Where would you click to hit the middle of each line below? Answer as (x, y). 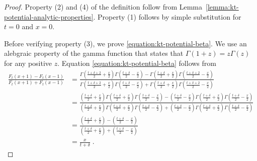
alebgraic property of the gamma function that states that (94, 53)
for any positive (28, 63)
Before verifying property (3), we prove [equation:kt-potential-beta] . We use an (125, 43)
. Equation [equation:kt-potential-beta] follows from (137, 63)
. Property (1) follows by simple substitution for (167, 16)
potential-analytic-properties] (49, 16)
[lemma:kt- (222, 7)
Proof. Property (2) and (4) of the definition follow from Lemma (103, 7)
